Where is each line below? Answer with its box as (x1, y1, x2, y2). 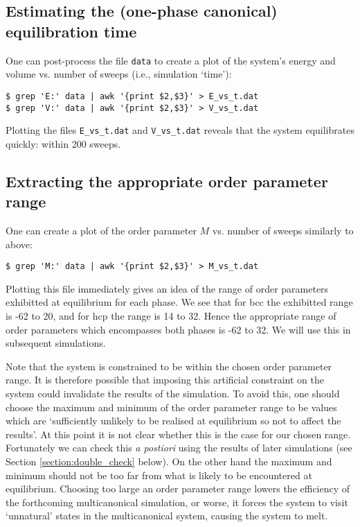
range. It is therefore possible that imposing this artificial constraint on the (6, 372, 324, 387)
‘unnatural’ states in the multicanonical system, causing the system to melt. (6, 508, 328, 523)
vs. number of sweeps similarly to (212, 223, 354, 237)
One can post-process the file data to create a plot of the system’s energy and (6, 53, 336, 67)
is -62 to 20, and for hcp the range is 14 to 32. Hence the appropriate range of (6, 309, 336, 323)
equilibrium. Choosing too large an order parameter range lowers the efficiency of (6, 481, 350, 496)
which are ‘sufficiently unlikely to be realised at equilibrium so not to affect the (6, 413, 341, 428)
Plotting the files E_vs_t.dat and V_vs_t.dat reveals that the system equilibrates (6, 123, 354, 137)
